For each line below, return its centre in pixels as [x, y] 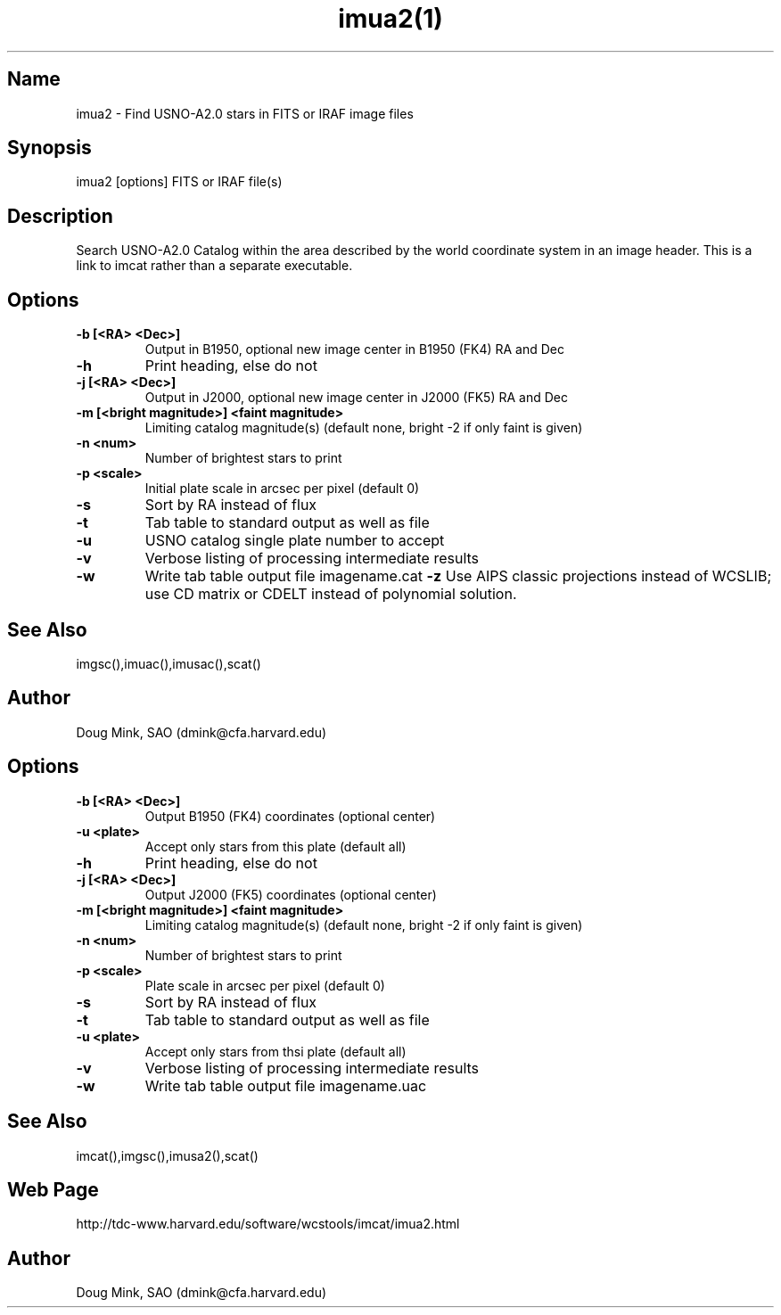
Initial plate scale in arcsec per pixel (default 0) [282, 489]
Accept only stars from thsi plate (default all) [275, 1051]
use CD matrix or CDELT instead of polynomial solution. [331, 594]
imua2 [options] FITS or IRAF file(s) [179, 182]
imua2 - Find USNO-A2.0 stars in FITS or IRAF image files [245, 113]
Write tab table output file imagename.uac [286, 1085]
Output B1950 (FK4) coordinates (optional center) [290, 816]
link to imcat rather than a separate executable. [214, 266]
